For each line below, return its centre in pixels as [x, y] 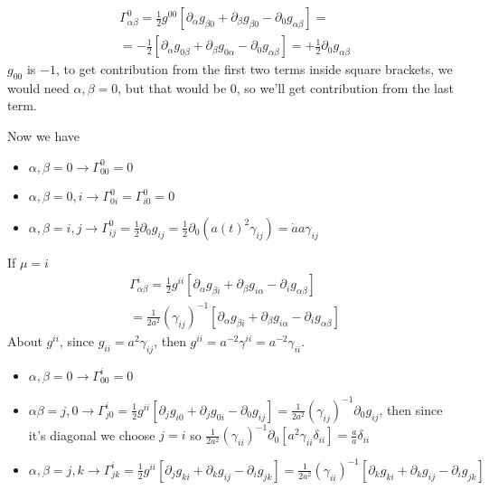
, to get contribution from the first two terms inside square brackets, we [254, 69]
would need [38, 87]
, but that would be [172, 87]
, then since [411, 409]
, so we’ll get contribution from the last [345, 87]
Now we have [44, 136]
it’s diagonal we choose [92, 434]
